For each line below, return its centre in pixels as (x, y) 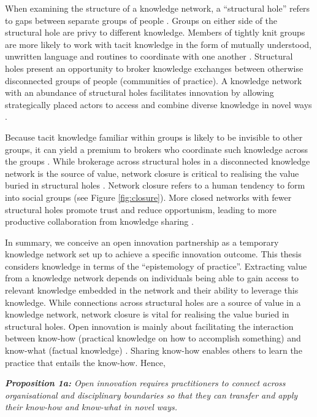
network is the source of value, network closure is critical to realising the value (152, 173)
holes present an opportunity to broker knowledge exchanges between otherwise (154, 68)
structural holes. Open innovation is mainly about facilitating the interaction (149, 326)
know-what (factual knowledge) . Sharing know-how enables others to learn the (154, 350)
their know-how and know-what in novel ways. (91, 407)
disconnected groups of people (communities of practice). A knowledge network (154, 80)
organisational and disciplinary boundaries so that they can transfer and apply (151, 395)
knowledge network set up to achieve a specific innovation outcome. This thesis (153, 254)
